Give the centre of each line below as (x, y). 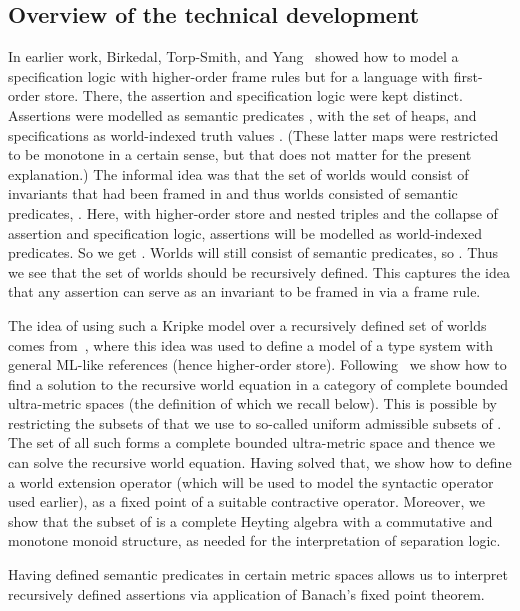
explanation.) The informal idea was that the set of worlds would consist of (238, 173)
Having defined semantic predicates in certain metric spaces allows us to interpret (258, 574)
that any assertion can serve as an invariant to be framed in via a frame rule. (244, 291)
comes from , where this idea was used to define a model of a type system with (251, 344)
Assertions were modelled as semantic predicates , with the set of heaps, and (242, 114)
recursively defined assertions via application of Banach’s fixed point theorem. (246, 593)
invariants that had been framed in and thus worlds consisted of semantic (233, 193)
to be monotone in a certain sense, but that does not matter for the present (240, 154)
